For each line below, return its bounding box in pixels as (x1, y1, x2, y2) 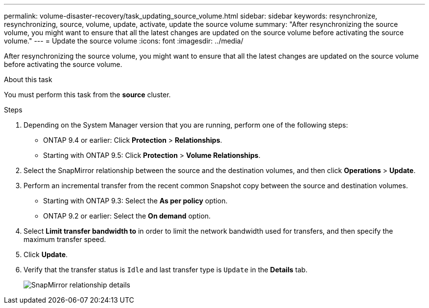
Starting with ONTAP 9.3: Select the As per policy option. (43, 197, 228, 205)
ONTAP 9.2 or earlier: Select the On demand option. (43, 212, 211, 220)
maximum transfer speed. (24, 235, 106, 243)
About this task (4, 75, 52, 84)
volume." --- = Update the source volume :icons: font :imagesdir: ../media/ (4, 37, 243, 45)
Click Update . (24, 250, 68, 259)
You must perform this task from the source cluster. (4, 90, 171, 99)
